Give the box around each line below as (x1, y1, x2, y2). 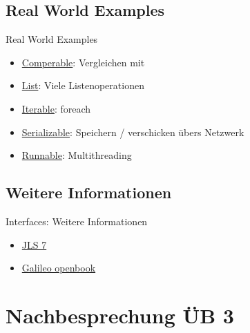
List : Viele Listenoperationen (21, 78, 144, 93)
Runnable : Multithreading (21, 148, 132, 162)
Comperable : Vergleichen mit (21, 55, 145, 69)
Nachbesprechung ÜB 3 (6, 301, 234, 329)
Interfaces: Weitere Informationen (6, 213, 148, 228)
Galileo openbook (21, 260, 96, 275)
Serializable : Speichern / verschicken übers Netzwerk (21, 124, 244, 139)
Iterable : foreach (21, 101, 91, 115)
